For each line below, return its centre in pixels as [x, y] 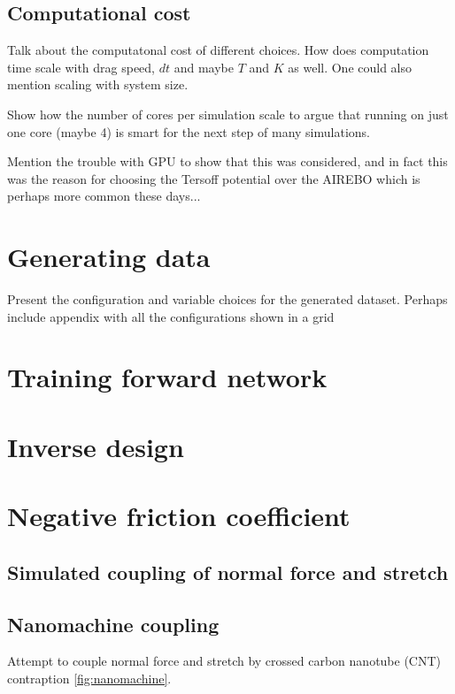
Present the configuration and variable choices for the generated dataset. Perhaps [227, 299]
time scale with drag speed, [81, 67]
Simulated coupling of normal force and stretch [228, 572]
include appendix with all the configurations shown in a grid [171, 316]
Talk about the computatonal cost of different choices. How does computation [218, 50]
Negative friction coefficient [179, 516]
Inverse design [96, 446]
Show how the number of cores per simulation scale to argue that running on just [228, 114]
